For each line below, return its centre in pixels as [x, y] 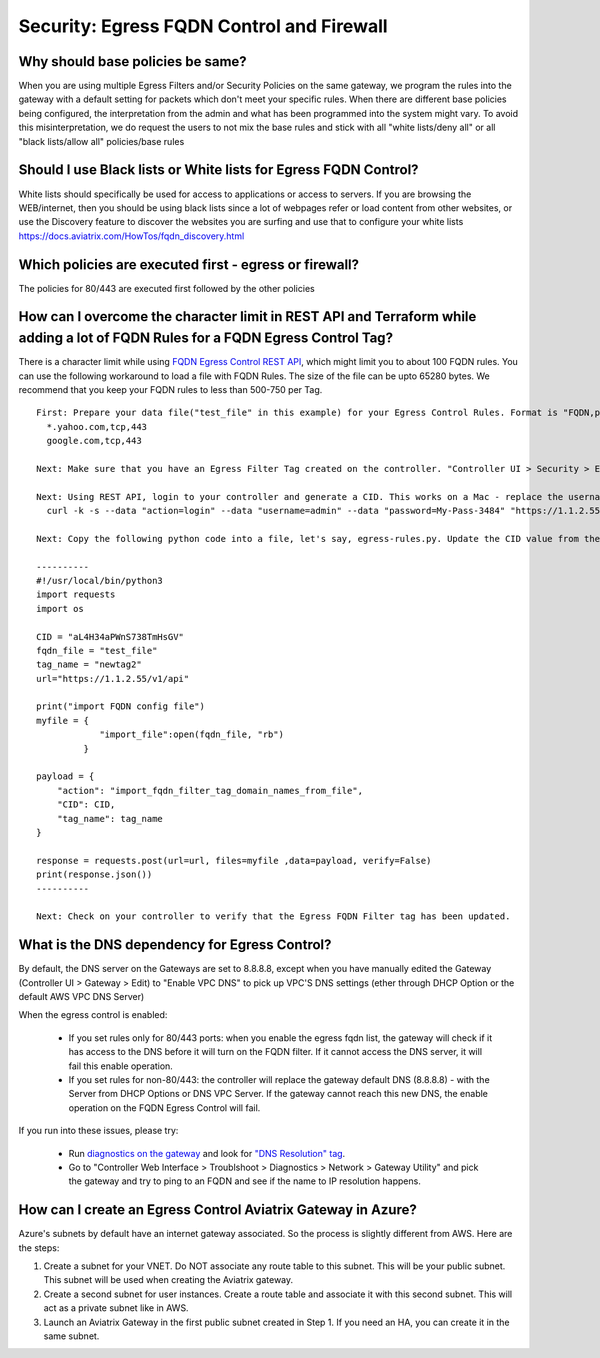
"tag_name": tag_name [110, 818]
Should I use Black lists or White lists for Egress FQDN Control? [218, 170]
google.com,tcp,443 [94, 441]
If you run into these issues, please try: [98, 1131]
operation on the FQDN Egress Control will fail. [164, 1107]
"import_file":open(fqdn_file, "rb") [192, 734]
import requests [76, 594]
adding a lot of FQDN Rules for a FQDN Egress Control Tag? [206, 338]
